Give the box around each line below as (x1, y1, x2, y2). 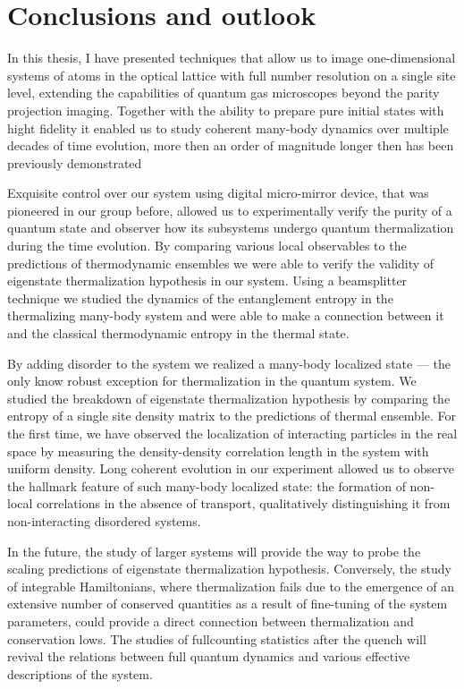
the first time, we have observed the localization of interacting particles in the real (7, 424, 458, 442)
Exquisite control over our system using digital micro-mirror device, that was (7, 183, 429, 202)
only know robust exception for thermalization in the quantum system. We (7, 371, 417, 390)
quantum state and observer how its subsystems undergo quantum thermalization (7, 218, 454, 237)
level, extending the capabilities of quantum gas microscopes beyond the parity (7, 83, 440, 102)
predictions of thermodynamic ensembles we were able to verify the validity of (7, 253, 434, 272)
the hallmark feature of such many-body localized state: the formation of (7, 476, 406, 495)
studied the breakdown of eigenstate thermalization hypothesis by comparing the (7, 388, 451, 407)
